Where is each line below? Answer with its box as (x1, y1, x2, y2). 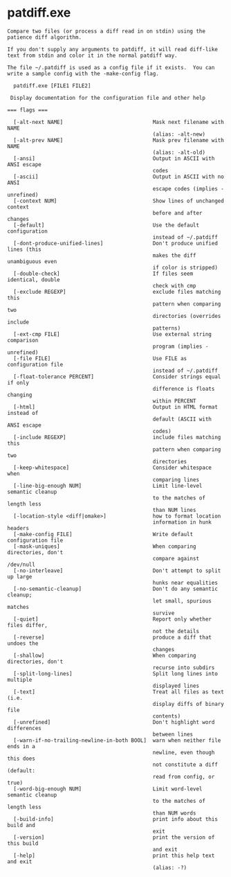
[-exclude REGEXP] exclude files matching (13, 288, 221, 295)
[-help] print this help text (13, 852, 215, 859)
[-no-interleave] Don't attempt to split (13, 567, 221, 574)
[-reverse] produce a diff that (13, 634, 212, 641)
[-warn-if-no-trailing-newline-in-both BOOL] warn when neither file (13, 736, 221, 744)
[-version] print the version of (13, 833, 215, 841)
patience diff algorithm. (7, 33, 82, 41)
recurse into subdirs (152, 664, 215, 671)
